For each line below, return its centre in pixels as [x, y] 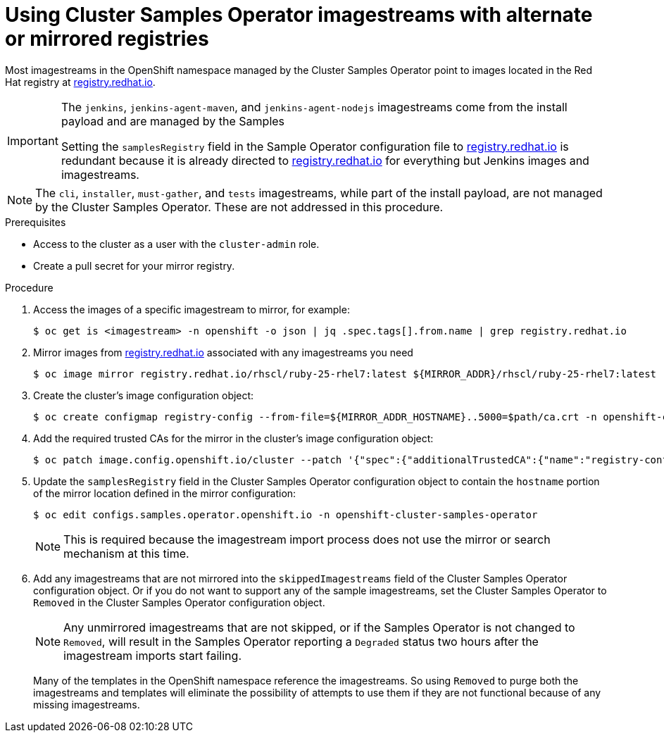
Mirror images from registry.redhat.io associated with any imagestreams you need [223, 352]
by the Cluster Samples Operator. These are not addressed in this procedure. [239, 207]
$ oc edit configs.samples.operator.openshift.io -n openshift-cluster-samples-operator [286, 514]
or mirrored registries [107, 39]
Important [33, 140]
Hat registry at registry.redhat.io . [80, 82]
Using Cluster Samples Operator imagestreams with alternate [299, 15]
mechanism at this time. [126, 553]
